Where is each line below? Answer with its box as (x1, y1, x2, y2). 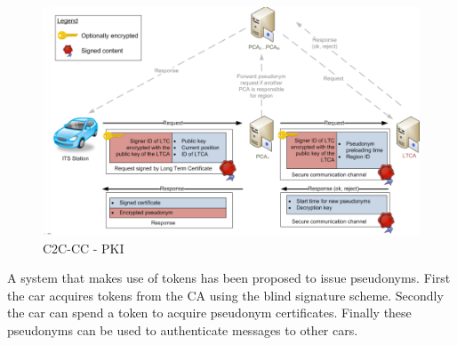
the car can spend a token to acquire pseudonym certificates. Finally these (7, 303, 412, 322)
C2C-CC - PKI (43, 238, 124, 257)
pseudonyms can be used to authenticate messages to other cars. (7, 321, 358, 340)
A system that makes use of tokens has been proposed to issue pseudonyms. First (7, 269, 451, 287)
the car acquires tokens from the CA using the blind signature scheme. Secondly (7, 285, 444, 304)
